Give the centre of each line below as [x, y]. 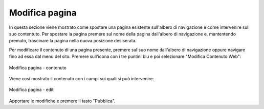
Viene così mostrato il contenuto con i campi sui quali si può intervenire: [81, 78]
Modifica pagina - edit [31, 90]
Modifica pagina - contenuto [38, 68]
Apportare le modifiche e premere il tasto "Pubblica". [62, 101]
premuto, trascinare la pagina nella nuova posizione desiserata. [73, 41]
